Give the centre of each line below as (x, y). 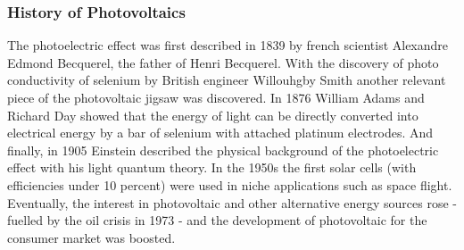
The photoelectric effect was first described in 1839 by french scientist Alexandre (228, 45)
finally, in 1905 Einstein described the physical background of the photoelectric (223, 150)
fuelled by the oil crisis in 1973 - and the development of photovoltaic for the (217, 220)
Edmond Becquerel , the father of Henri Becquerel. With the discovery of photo (223, 62)
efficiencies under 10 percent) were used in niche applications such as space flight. (230, 184)
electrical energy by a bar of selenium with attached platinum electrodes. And (220, 133)
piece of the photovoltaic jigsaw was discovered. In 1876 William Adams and (216, 97)
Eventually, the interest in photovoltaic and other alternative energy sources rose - (232, 202)
